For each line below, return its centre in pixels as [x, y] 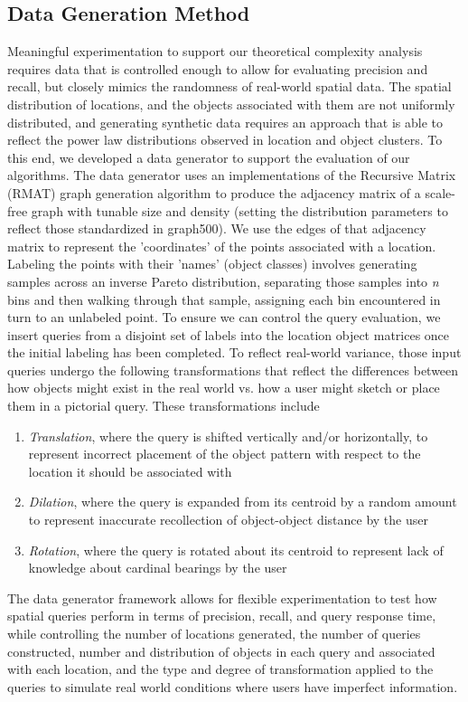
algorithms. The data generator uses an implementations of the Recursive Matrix [232, 175]
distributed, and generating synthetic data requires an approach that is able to [225, 122]
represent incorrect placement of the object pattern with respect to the [225, 454]
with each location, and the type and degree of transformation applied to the [220, 669]
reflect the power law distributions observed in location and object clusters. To [225, 140]
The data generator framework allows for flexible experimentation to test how [222, 598]
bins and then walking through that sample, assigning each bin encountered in [224, 299]
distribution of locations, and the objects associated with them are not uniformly [231, 104]
